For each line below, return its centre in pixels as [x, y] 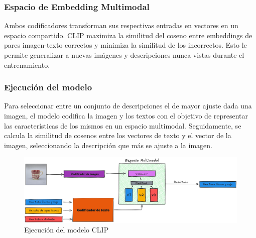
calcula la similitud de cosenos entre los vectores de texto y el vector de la [118, 135]
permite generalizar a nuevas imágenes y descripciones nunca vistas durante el [124, 55]
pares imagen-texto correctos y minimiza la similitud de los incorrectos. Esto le [125, 45]
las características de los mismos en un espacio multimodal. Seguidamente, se [123, 125]
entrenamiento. [27, 65]
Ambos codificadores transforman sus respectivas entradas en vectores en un [121, 25]
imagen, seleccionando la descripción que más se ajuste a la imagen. [108, 145]
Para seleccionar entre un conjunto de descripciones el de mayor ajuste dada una [128, 106]
